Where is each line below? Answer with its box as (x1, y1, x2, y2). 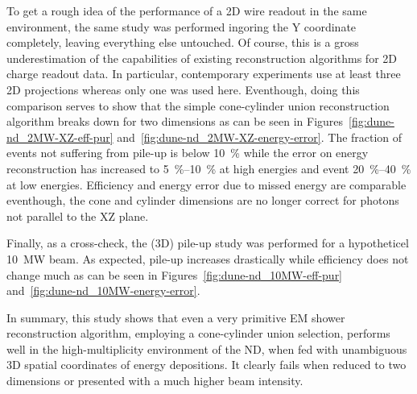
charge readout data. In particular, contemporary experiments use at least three (6, 65, 401, 82)
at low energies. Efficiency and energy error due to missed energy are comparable (6, 176, 407, 193)
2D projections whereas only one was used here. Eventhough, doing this (6, 81, 360, 97)
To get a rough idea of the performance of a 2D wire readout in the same (6, 2, 367, 19)
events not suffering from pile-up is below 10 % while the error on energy (6, 144, 369, 161)
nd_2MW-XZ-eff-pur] (6, 128, 114, 145)
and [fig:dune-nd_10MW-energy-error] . (6, 282, 200, 299)
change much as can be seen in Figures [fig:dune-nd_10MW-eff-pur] (6, 266, 343, 283)
